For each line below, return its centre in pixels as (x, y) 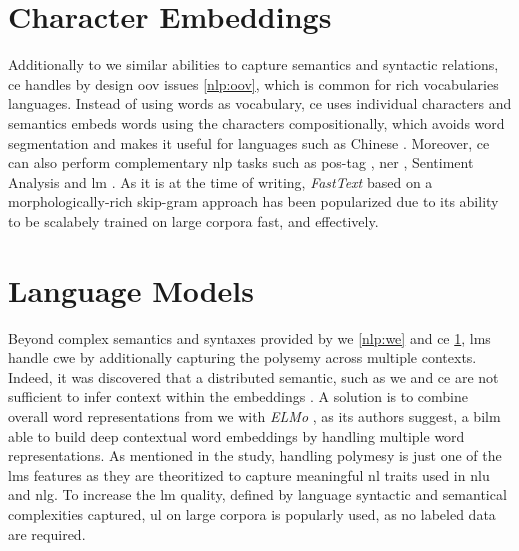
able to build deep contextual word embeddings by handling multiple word (236, 435)
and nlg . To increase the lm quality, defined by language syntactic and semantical (257, 494)
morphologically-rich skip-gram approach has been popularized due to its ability (253, 201)
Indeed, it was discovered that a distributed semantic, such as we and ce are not (253, 376)
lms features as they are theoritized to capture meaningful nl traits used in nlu (249, 474)
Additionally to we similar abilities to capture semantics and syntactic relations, (253, 64)
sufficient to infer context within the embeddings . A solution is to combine (238, 396)
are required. (47, 533)
